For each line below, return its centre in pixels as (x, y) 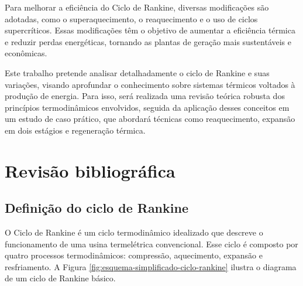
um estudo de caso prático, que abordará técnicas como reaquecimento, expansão (150, 119)
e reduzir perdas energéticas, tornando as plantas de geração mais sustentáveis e (148, 41)
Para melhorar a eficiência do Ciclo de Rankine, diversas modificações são (137, 7)
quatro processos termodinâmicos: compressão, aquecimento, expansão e (134, 255)
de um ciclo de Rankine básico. (60, 278)
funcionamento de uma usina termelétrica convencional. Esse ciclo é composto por (151, 244)
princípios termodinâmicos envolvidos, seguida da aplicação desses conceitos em (147, 107)
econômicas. (26, 53)
